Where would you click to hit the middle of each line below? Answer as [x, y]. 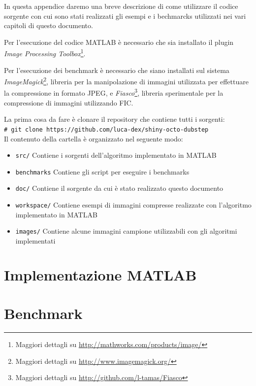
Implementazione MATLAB [100, 274]
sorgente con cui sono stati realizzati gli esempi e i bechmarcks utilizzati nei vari [125, 16]
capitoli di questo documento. [48, 25]
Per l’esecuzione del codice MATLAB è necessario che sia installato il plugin [119, 42]
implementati [35, 241]
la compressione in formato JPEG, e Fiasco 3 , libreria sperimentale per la [114, 92]
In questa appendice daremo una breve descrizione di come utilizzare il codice [121, 6]
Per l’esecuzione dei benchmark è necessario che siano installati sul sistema [117, 70]
